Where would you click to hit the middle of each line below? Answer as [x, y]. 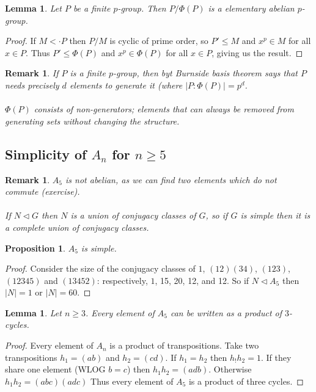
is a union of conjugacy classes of [133, 215]
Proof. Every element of [49, 345]
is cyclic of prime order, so [159, 41]
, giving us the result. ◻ [257, 52]
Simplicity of [46, 154]
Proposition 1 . [35, 248]
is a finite [88, 73]
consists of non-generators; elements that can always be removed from [164, 109]
